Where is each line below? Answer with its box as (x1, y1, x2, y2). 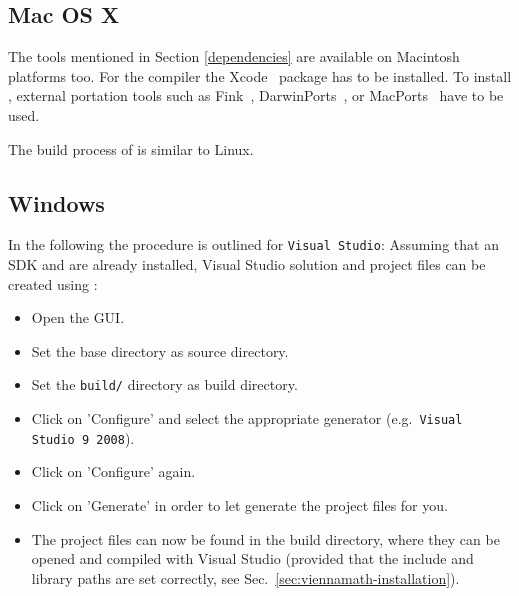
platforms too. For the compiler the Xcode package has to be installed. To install (8, 65, 512, 86)
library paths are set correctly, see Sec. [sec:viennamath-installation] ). (31, 567, 460, 588)
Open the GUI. (31, 307, 125, 328)
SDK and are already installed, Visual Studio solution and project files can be (8, 254, 486, 275)
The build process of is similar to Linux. (8, 138, 254, 159)
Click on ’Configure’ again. (31, 461, 196, 482)
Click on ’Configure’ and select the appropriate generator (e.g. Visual (31, 408, 463, 429)
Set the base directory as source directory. (31, 340, 289, 361)
